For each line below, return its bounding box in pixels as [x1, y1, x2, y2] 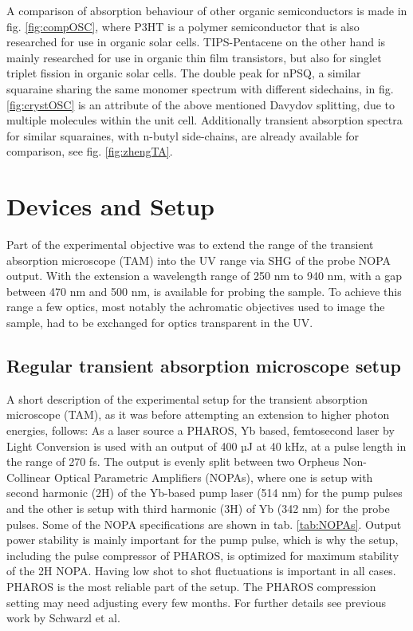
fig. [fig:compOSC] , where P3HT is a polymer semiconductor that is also [6, 18, 360, 34]
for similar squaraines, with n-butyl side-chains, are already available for [6, 127, 360, 144]
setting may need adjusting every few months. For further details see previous [6, 594, 387, 610]
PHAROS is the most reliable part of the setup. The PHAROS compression [6, 578, 376, 594]
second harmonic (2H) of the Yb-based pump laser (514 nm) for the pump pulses [6, 484, 403, 501]
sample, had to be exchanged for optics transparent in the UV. [6, 314, 313, 331]
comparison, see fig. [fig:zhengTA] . [6, 143, 173, 160]
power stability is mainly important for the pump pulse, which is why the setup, [6, 531, 399, 548]
